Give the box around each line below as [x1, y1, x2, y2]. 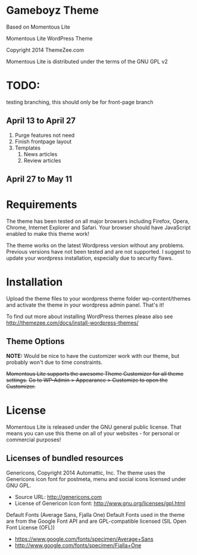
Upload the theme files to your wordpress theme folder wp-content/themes [6, 295, 191, 302]
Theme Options [6, 336, 65, 347]
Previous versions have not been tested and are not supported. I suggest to [6, 248, 192, 255]
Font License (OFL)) [6, 523, 55, 531]
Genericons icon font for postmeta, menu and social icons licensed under [6, 475, 186, 482]
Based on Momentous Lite [6, 23, 70, 30]
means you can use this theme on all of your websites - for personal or [6, 429, 180, 436]
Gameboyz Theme [6, 4, 99, 17]
